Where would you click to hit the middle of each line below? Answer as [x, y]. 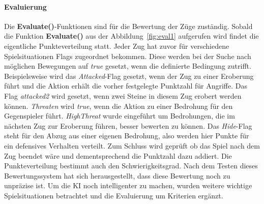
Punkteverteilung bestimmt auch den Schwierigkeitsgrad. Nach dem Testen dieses [131, 166]
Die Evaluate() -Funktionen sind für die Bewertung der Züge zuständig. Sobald [128, 26]
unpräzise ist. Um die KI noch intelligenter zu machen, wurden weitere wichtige [128, 185]
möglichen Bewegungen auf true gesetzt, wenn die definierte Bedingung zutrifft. [128, 66]
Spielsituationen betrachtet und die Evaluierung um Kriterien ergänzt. [114, 195]
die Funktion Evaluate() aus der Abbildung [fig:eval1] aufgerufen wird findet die [131, 36]
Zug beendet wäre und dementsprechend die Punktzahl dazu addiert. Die [118, 155]
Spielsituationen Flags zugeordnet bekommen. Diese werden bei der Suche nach [128, 56]
